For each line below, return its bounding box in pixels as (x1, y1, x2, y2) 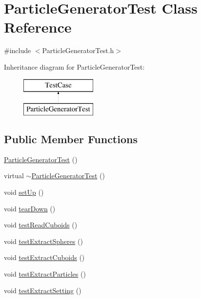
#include (4, 45, 31, 56)
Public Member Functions (4, 131, 138, 147)
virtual (4, 170, 24, 181)
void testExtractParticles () (4, 269, 86, 279)
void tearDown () (4, 203, 56, 213)
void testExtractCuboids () (4, 252, 85, 262)
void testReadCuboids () (4, 220, 78, 230)
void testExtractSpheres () (4, 236, 83, 246)
